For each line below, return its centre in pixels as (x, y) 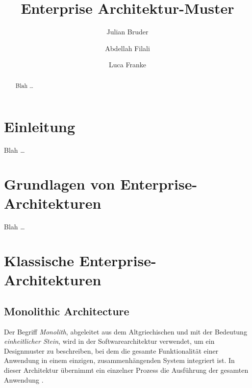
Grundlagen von (60, 184)
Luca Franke (127, 65)
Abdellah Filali (127, 48)
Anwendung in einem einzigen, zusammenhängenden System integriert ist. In (119, 360)
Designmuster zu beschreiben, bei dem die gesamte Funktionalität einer (111, 350)
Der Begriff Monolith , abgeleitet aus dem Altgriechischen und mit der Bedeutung (126, 331)
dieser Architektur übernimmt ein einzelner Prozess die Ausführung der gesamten (126, 370)
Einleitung (40, 126)
